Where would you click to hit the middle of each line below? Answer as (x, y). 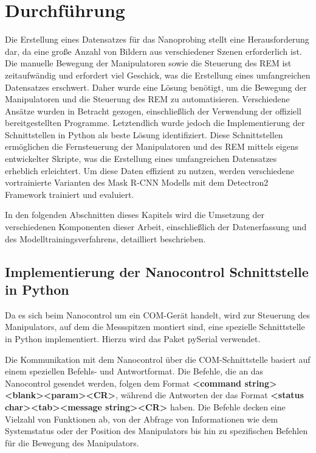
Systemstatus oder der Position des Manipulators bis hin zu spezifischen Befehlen (156, 431)
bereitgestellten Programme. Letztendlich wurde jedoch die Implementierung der (155, 123)
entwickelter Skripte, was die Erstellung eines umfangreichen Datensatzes (141, 159)
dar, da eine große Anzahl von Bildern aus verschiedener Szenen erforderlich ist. (153, 51)
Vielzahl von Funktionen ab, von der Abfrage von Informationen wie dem (142, 419)
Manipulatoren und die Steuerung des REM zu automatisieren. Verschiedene (147, 99)
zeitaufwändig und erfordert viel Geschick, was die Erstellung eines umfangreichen (158, 75)
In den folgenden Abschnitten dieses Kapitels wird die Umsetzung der (135, 215)
